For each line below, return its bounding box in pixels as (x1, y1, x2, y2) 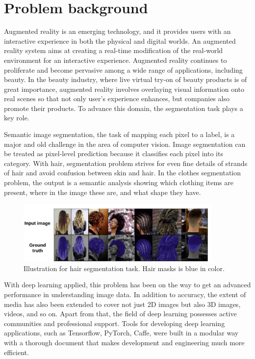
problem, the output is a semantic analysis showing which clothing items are (4, 177, 233, 188)
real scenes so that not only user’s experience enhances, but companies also (4, 93, 229, 104)
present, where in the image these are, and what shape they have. (4, 187, 201, 197)
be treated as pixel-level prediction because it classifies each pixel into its (4, 148, 223, 159)
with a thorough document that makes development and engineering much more (4, 337, 245, 347)
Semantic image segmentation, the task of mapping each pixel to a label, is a (4, 129, 235, 139)
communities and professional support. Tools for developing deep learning (4, 318, 225, 328)
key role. (4, 112, 29, 123)
